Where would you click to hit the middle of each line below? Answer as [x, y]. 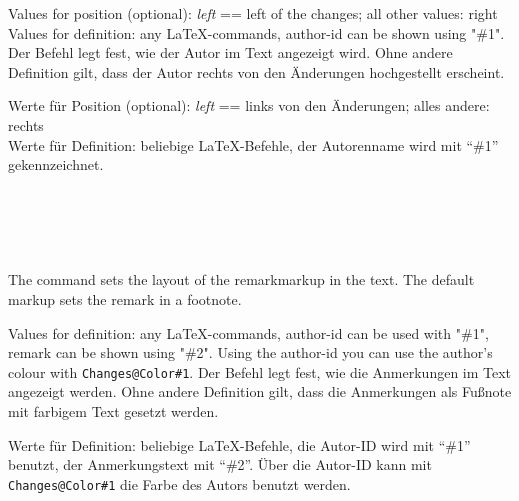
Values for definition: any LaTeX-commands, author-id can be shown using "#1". [256, 32]
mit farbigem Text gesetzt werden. [113, 411]
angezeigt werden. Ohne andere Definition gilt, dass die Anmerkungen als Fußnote [260, 391]
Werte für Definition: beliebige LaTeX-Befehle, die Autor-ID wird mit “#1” [239, 444]
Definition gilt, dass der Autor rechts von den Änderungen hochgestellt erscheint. [256, 71]
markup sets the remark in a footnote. [125, 299]
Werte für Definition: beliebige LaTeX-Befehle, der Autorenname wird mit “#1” [253, 144]
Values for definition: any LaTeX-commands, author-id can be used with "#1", [248, 332]
